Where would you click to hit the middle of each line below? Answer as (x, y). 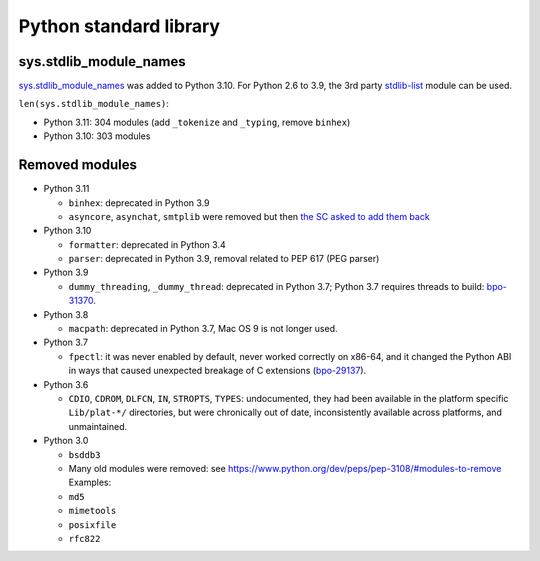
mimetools (92, 511)
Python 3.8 (66, 314)
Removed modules (77, 165)
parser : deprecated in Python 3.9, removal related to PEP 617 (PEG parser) (224, 259)
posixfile (92, 524)
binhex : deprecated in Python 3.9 (139, 202)
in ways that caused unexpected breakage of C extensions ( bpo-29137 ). (217, 371)
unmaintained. (98, 426)
